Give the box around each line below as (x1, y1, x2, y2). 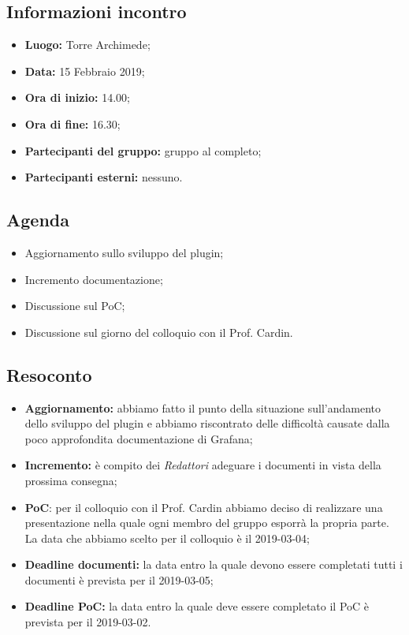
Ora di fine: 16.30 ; (24, 115, 121, 132)
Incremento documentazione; (24, 271, 163, 287)
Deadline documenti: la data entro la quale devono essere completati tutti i (24, 556, 403, 573)
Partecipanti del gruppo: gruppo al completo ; (24, 142, 262, 159)
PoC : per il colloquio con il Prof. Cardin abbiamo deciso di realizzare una (24, 499, 383, 515)
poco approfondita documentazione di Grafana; (24, 430, 253, 446)
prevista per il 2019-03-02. (24, 614, 151, 630)
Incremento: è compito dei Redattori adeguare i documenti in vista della (24, 457, 381, 473)
